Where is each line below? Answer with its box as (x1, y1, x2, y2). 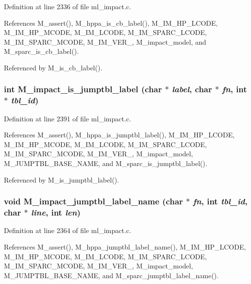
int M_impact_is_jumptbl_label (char (4, 83, 162, 95)
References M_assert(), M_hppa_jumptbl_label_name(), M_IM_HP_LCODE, (4, 242, 246, 251)
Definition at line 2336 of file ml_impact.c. (4, 1, 131, 11)
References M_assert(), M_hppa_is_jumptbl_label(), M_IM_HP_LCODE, (4, 130, 235, 140)
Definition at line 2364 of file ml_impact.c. (4, 225, 131, 235)
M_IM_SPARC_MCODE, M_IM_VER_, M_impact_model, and (4, 36, 206, 47)
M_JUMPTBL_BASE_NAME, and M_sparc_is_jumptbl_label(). (4, 158, 207, 168)
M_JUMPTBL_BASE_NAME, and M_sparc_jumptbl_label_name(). (4, 270, 219, 280)
